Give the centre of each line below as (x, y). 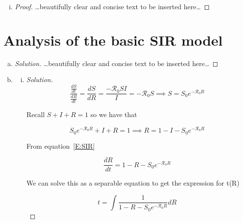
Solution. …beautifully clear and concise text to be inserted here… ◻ (116, 63)
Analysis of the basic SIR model (113, 40)
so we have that (114, 114)
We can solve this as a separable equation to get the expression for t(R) (133, 183)
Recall (36, 114)
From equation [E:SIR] (61, 146)
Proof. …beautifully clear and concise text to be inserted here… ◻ (112, 6)
